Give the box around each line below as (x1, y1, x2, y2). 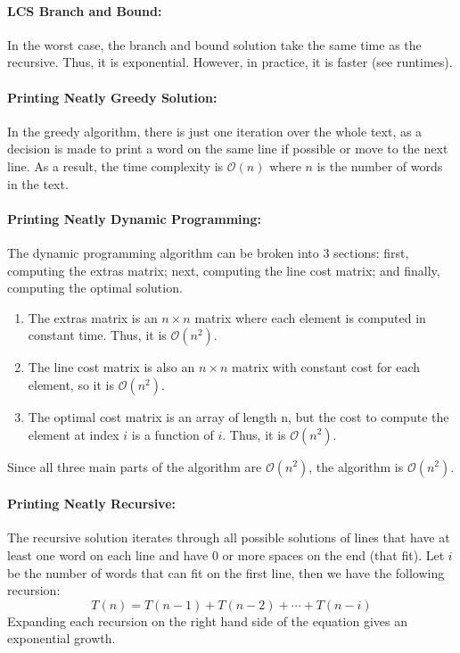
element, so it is (28, 375, 114, 393)
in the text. (7, 174, 69, 193)
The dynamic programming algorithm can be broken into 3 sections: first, (7, 243, 409, 261)
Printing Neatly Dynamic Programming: (7, 209, 262, 227)
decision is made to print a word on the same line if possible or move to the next (7, 139, 448, 158)
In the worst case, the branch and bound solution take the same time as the (7, 35, 422, 54)
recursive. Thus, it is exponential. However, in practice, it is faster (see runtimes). (7, 53, 453, 71)
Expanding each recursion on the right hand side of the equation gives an (7, 611, 407, 630)
